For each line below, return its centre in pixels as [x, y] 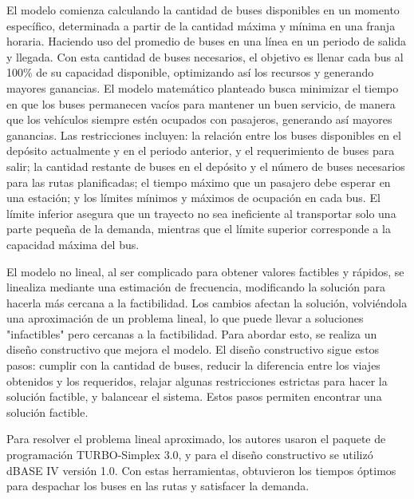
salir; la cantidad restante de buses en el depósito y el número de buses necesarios [206, 166]
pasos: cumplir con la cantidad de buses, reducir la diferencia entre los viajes [193, 365]
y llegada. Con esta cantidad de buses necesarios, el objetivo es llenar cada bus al [205, 56]
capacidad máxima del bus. [73, 244]
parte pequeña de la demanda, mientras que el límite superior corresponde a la [199, 229]
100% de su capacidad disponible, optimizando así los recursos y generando [190, 72]
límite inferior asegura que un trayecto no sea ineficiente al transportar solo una [201, 213]
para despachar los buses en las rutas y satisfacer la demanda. [158, 486]
